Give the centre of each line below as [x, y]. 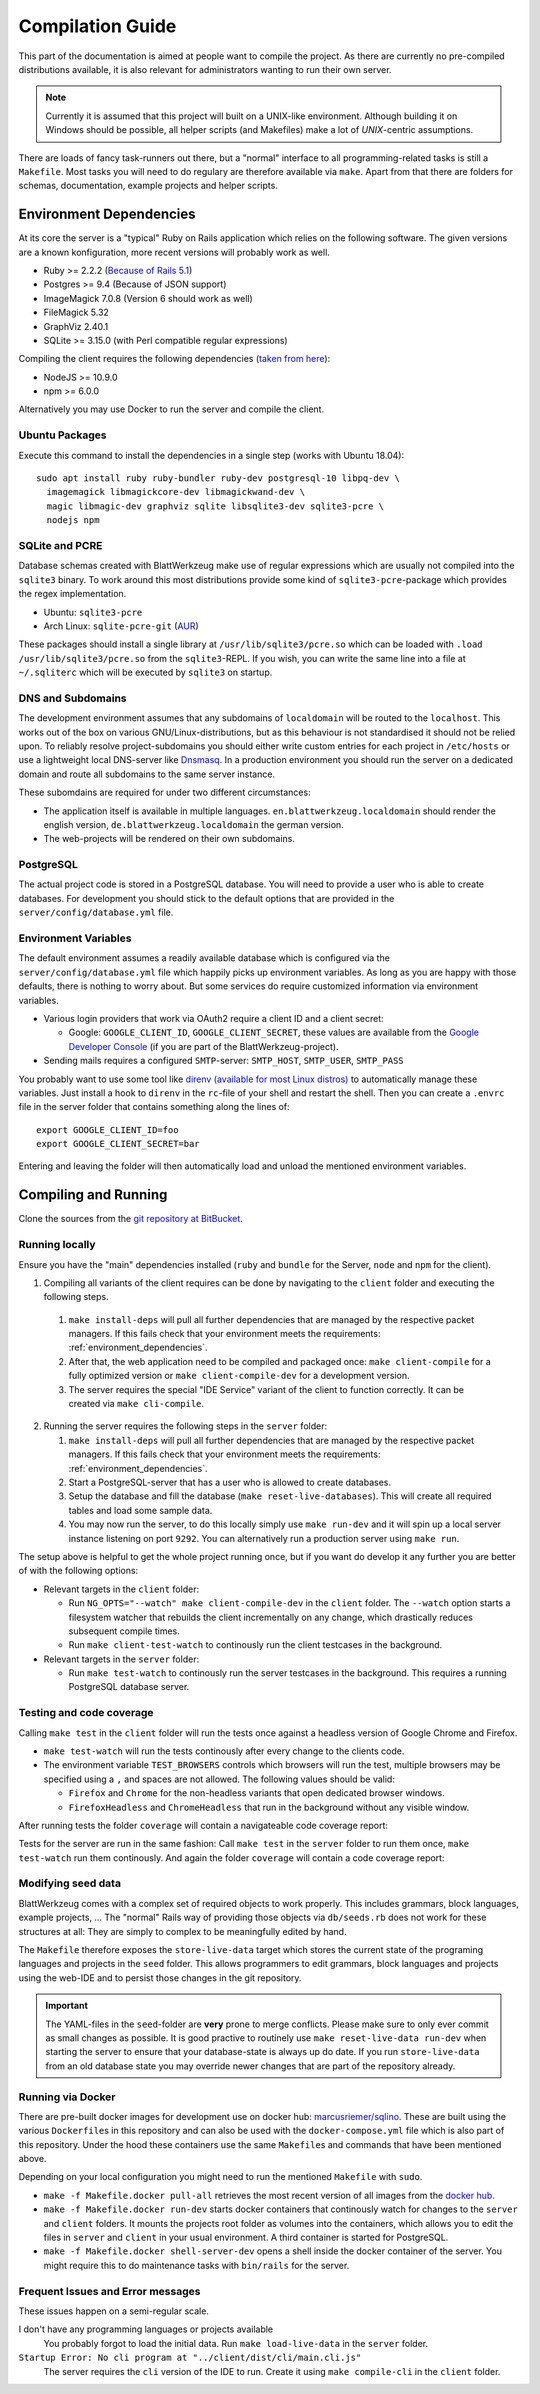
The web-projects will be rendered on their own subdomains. [169, 839]
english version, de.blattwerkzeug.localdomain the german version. [193, 824]
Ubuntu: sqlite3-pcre [93, 612]
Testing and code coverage [86, 1713]
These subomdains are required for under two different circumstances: [164, 792]
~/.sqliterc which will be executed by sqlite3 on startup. [145, 672]
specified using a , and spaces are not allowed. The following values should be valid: [219, 1779]
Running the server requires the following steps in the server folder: [185, 1426]
